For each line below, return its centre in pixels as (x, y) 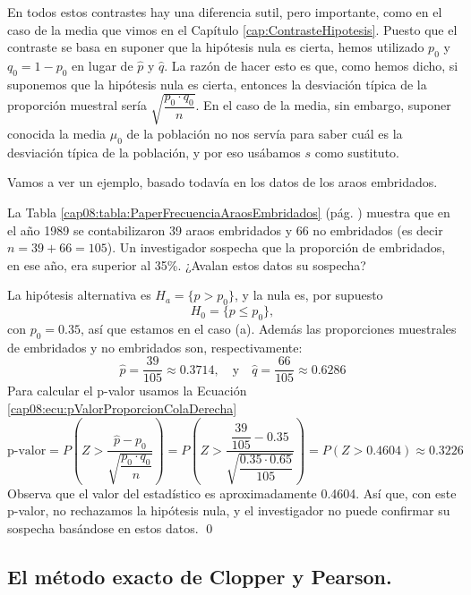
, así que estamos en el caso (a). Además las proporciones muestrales (268, 328)
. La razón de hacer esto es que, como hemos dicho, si (311, 65)
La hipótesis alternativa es (79, 295)
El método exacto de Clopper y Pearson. (200, 576)
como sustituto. (357, 152)
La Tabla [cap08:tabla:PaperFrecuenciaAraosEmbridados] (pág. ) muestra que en (229, 212)
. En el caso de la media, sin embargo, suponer (323, 105)
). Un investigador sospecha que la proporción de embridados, (276, 247)
